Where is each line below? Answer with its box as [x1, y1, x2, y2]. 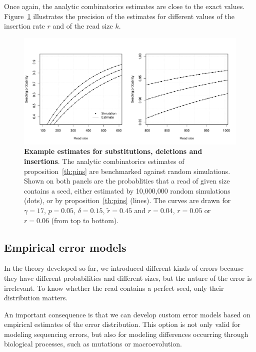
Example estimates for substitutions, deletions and [24, 146, 202, 156]
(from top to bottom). [51, 215, 119, 225]
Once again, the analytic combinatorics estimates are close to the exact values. [4, 1, 245, 11]
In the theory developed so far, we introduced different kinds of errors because [4, 263, 243, 273]
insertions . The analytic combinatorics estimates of [24, 155, 184, 166]
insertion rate [4, 21, 45, 31]
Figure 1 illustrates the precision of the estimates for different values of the [4, 11, 234, 21]
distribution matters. [4, 292, 68, 303]
